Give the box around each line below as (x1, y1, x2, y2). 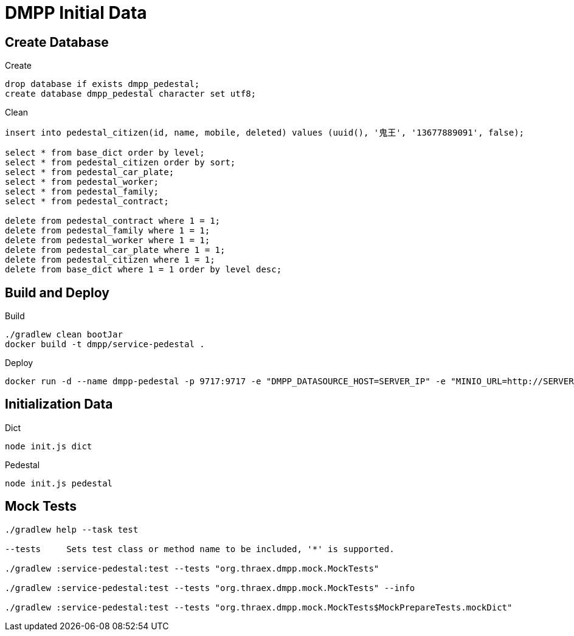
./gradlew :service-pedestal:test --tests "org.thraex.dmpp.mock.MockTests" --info (5, 582, 415, 593)
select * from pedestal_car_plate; (5, 167, 175, 178)
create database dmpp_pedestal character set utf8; (5, 89, 257, 99)
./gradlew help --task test (5, 524, 139, 534)
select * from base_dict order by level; (5, 148, 205, 158)
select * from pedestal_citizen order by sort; (5, 157, 236, 168)
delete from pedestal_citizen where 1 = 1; (5, 255, 215, 265)
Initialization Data (5, 396, 113, 412)
